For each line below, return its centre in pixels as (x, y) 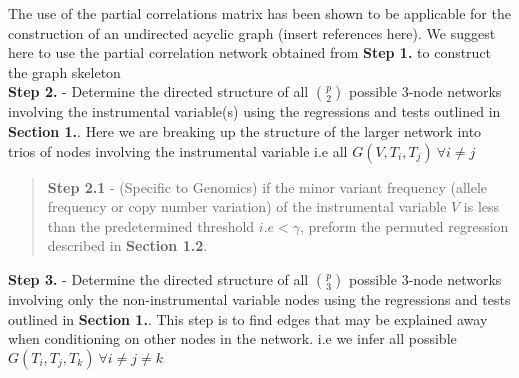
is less (481, 206)
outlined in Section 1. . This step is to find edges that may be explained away (248, 318)
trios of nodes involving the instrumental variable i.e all (178, 150)
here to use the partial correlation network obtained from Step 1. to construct (250, 52)
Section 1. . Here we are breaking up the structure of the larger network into (245, 130)
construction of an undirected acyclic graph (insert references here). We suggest (252, 32)
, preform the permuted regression (404, 225)
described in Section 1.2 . (127, 245)
